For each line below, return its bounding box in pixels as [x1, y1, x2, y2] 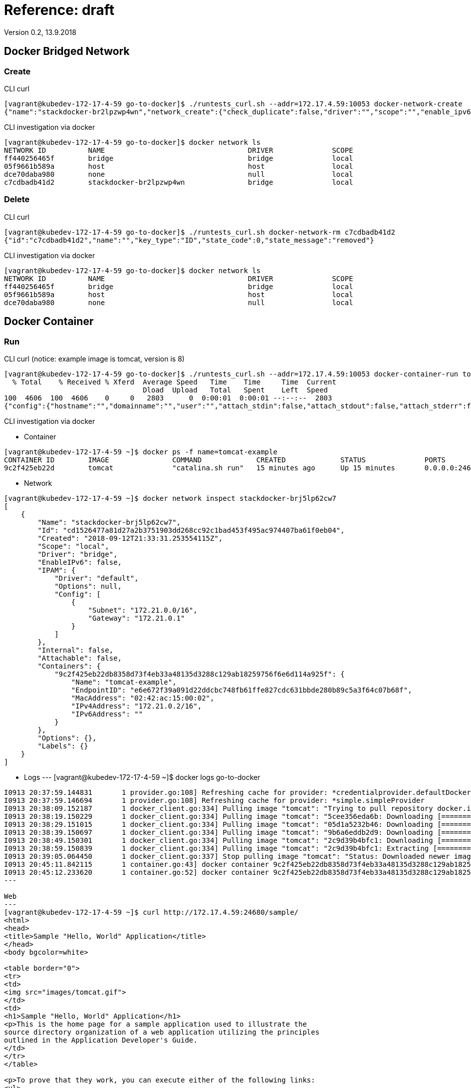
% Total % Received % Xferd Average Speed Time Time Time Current [12, 377, 336, 386]
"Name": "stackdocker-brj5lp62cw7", [37, 518, 181, 526]
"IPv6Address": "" [71, 710, 143, 718]
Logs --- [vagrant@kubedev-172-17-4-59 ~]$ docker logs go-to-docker [24, 772, 260, 781]
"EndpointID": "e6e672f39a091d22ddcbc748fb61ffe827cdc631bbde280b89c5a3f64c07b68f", [71, 686, 412, 694]
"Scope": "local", [37, 542, 109, 550]
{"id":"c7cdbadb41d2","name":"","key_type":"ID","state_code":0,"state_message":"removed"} [4, 236, 374, 244]
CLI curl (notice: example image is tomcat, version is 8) [4, 354, 185, 363]
